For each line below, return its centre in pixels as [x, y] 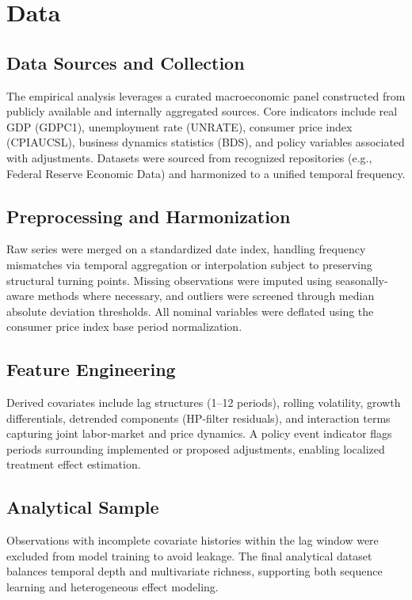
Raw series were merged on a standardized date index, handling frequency [186, 249]
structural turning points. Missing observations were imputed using [170, 280]
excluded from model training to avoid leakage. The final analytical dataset [189, 555]
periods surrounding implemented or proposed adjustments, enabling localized [196, 448]
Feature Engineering [91, 369]
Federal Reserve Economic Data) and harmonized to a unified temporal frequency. [206, 173]
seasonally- [362, 280]
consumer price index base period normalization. [124, 327]
